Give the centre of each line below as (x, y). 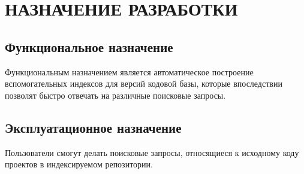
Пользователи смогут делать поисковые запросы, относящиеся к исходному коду (152, 152)
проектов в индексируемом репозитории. (79, 164)
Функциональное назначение (89, 46)
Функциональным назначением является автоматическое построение (129, 71)
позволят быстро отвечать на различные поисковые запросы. (115, 95)
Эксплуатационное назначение (93, 127)
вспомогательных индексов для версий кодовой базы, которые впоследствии (144, 83)
